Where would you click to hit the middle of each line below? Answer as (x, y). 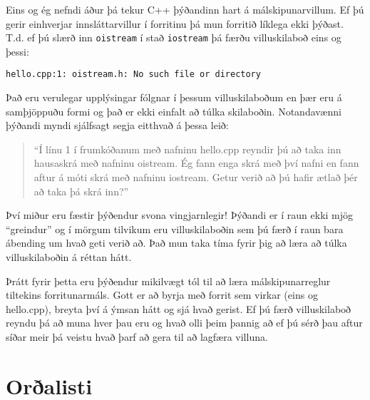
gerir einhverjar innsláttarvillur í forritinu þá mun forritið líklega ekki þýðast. (175, 23)
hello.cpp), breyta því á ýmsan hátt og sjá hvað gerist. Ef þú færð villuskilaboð (179, 308)
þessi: (17, 51)
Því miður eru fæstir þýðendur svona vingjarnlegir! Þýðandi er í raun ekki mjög (180, 215)
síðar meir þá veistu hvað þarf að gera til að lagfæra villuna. (137, 337)
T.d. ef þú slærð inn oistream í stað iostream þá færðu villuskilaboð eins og (174, 37)
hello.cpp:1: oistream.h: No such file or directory (133, 75)
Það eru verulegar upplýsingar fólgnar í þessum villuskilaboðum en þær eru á (174, 97)
